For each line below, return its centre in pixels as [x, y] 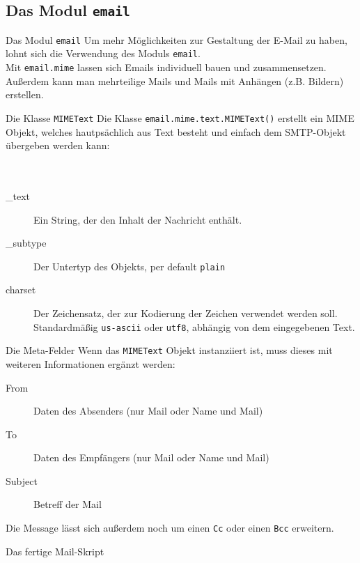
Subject [22, 480]
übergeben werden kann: [58, 145]
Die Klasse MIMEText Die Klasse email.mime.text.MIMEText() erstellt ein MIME [180, 117]
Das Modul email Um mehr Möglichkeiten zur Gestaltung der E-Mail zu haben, [177, 39]
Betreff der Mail [68, 504]
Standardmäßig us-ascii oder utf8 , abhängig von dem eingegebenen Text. [194, 326]
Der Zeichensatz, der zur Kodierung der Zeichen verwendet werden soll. [186, 313]
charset [21, 290]
